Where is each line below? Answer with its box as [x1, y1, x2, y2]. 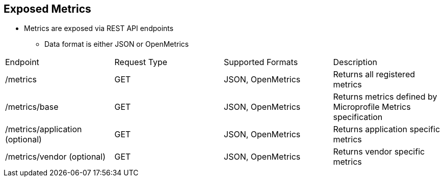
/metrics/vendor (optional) [5, 152, 106, 162]
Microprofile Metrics [333, 102, 411, 112]
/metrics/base [5, 102, 59, 112]
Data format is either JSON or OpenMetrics [44, 40, 189, 49]
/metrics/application [5, 124, 82, 135]
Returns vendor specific [333, 146, 425, 157]
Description [333, 57, 377, 68]
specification [333, 112, 383, 123]
